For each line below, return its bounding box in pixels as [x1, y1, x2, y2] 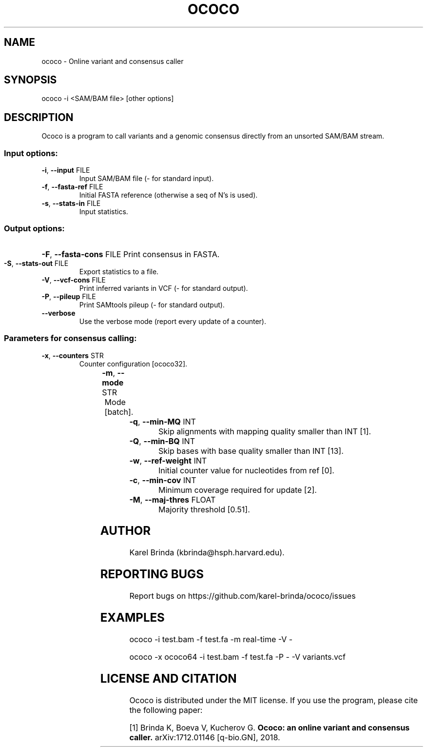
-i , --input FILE [41, 166, 90, 175]
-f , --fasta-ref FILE [41, 183, 103, 191]
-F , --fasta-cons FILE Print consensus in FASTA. [41, 249, 220, 259]
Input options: [4, 148, 58, 158]
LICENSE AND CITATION [100, 671, 237, 686]
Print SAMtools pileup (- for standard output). [79, 300, 225, 309]
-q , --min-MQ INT [129, 416, 196, 426]
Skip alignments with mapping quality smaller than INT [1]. [158, 426, 371, 436]
